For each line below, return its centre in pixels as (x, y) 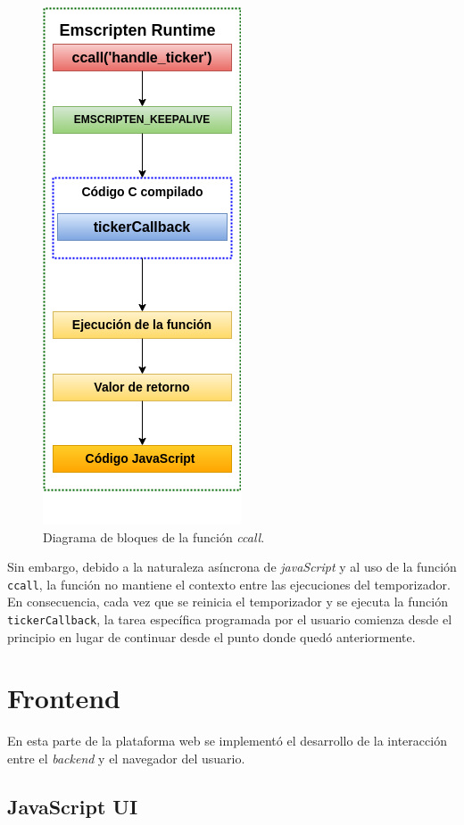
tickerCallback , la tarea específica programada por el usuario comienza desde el (230, 619)
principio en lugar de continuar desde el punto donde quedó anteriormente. (211, 636)
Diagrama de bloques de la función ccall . (154, 536)
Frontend (64, 698)
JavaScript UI (73, 806)
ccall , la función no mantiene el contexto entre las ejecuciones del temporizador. (229, 584)
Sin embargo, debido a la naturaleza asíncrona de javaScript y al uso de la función (232, 567)
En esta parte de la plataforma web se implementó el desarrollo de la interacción (227, 741)
